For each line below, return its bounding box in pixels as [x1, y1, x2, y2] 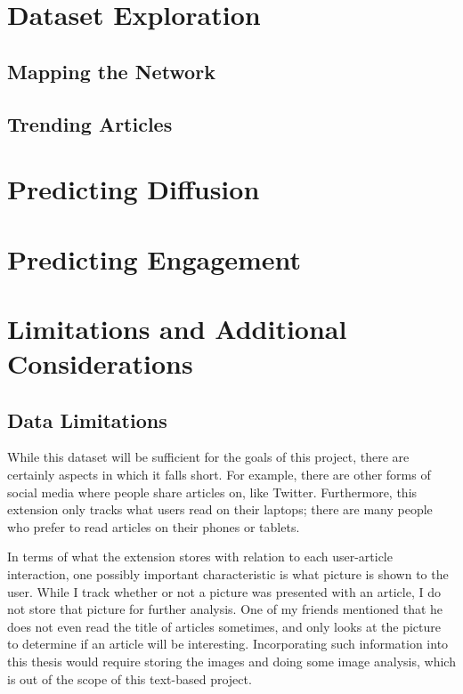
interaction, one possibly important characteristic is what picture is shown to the [7, 565, 449, 584]
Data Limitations [7, 406, 167, 433]
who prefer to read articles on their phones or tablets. [7, 517, 300, 536]
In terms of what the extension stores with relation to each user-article [7, 547, 393, 566]
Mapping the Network [7, 57, 215, 85]
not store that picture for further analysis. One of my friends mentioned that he [7, 600, 443, 618]
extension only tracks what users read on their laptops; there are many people [7, 500, 433, 519]
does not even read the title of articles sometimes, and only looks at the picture [7, 617, 441, 635]
